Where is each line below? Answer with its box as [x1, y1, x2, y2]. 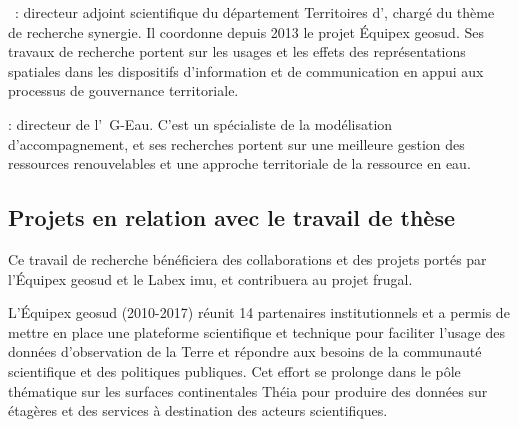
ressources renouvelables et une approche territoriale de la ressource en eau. [8, 153, 471, 174]
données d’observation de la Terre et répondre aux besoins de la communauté [8, 341, 482, 362]
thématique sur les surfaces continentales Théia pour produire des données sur [8, 380, 488, 401]
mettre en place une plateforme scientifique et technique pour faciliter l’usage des [8, 321, 505, 342]
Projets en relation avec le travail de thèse [8, 202, 456, 233]
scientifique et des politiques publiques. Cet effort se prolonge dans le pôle [8, 360, 461, 381]
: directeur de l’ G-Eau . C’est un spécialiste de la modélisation [8, 113, 393, 134]
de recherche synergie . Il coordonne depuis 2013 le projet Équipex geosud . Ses [8, 21, 484, 42]
